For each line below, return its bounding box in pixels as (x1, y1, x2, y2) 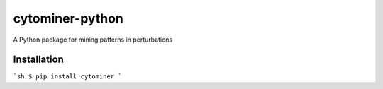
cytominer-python (13, 11, 124, 26)
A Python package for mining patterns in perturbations (13, 35, 173, 44)
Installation (13, 54, 64, 66)
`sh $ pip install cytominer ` (13, 73, 122, 81)
